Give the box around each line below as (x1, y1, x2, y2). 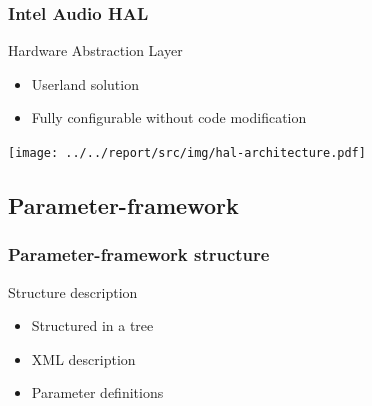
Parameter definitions (31, 382, 164, 403)
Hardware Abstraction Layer (8, 40, 183, 61)
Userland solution (31, 73, 139, 94)
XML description (31, 348, 136, 369)
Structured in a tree (31, 315, 154, 336)
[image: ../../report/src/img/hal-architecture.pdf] (8, 146, 366, 160)
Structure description (8, 281, 138, 302)
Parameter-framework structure (8, 242, 270, 267)
